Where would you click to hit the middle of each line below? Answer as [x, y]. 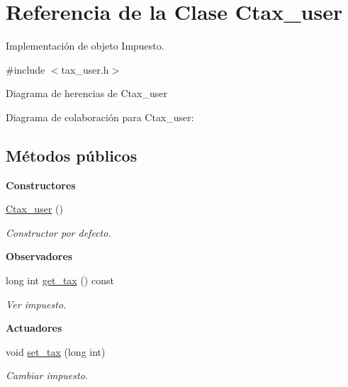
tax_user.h [85, 69]
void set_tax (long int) [56, 351]
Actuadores [34, 328]
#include [26, 69]
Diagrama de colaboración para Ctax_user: [100, 117]
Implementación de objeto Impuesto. [85, 46]
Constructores [41, 185]
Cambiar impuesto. [47, 375]
